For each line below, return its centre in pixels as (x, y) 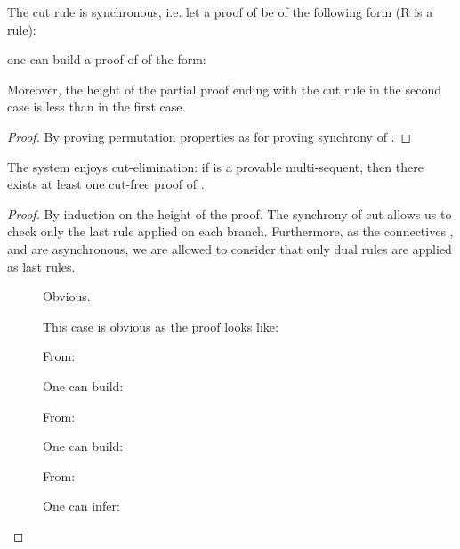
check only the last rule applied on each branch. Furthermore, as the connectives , (230, 231)
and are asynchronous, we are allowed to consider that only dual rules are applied (230, 248)
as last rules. (41, 266)
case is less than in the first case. (97, 107)
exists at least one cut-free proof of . (106, 184)
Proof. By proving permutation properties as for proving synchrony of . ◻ (210, 136)
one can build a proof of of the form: (107, 59)
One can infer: (81, 506)
